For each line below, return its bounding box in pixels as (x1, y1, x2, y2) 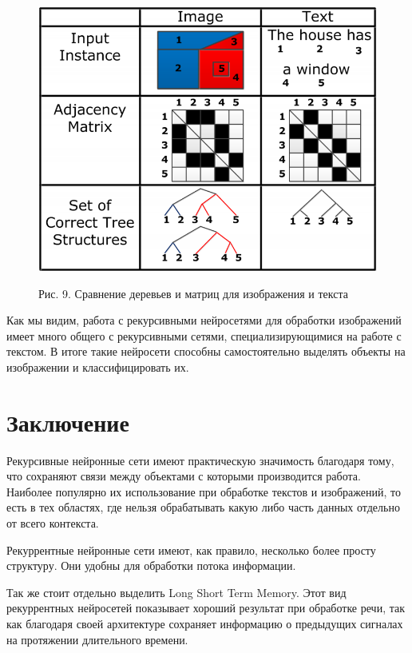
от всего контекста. (6, 515, 99, 532)
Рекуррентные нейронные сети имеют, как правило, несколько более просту (6, 541, 376, 558)
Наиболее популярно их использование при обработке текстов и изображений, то (6, 483, 401, 500)
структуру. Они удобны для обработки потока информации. (6, 557, 296, 574)
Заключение (6, 405, 129, 438)
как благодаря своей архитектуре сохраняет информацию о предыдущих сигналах (6, 615, 403, 631)
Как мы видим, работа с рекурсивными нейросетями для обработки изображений (6, 312, 402, 328)
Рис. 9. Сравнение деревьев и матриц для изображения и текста (38, 285, 348, 301)
